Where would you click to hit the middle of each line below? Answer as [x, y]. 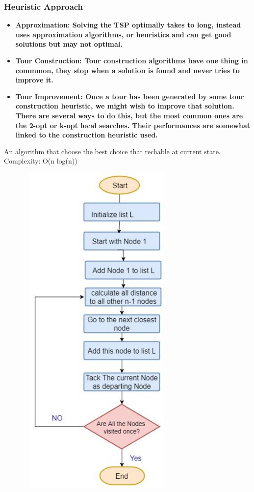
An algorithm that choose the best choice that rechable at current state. [112, 151]
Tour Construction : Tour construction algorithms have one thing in [132, 60]
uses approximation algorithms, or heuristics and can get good [123, 34]
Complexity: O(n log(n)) [41, 161]
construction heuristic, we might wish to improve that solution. [125, 106]
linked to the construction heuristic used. [87, 135]
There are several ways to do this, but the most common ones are [129, 115]
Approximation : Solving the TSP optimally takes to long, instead [128, 25]
